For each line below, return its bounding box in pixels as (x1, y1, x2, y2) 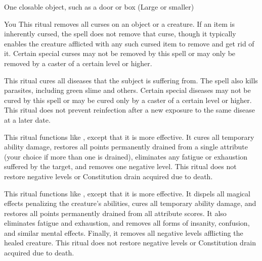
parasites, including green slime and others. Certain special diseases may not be (4, 85, 251, 95)
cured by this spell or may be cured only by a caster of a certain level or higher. (4, 94, 252, 105)
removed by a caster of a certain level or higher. (4, 58, 152, 68)
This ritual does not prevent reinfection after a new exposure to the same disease (4, 105, 255, 115)
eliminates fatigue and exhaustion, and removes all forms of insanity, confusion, (4, 218, 250, 228)
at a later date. (4, 114, 51, 125)
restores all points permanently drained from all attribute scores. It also (4, 207, 227, 218)
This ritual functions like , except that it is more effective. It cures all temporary (4, 131, 254, 142)
